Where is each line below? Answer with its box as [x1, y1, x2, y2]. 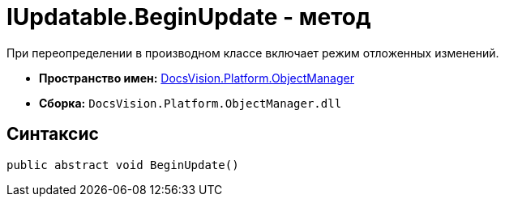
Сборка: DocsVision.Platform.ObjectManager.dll [39, 95, 342, 110]
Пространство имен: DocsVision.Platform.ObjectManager [39, 70, 354, 85]
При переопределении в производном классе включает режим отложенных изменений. [6, 45, 499, 60]
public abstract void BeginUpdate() [6, 158, 239, 171]
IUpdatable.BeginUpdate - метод [6, 3, 371, 31]
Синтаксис [6, 124, 99, 145]
